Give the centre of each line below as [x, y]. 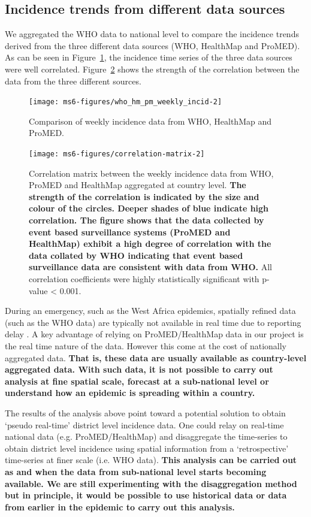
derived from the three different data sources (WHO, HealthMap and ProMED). [153, 45]
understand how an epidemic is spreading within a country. [130, 393]
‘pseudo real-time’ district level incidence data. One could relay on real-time [144, 424]
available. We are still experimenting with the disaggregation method [151, 483]
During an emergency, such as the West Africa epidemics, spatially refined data [150, 311]
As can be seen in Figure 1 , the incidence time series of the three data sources [149, 57]
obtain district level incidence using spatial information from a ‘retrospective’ [147, 448]
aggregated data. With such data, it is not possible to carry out [139, 369]
